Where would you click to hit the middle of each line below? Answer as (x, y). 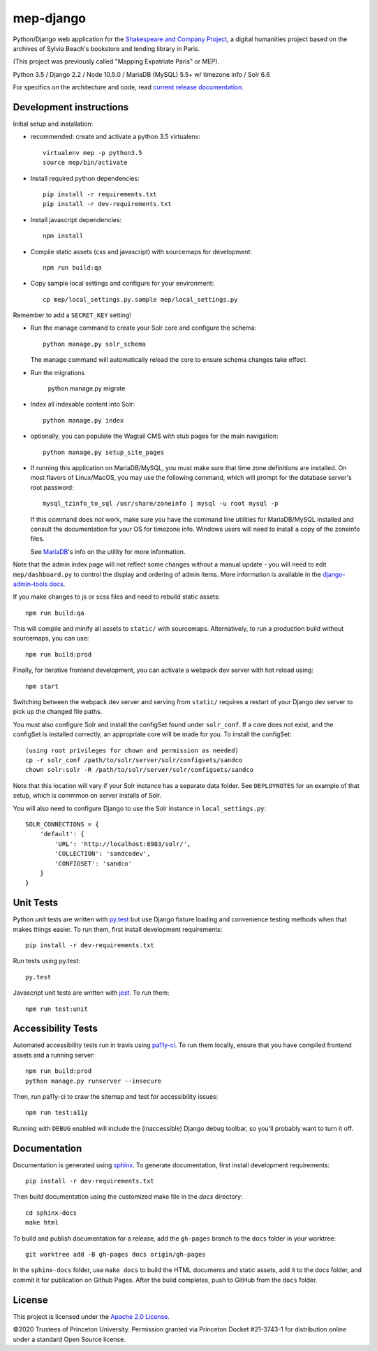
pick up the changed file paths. (58, 712)
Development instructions (71, 107)
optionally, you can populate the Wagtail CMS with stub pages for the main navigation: (154, 436)
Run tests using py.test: (46, 961)
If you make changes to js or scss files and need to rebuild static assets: (117, 597)
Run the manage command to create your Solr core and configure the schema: (143, 328)
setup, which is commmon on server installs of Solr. (87, 796)
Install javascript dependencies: (76, 219)
